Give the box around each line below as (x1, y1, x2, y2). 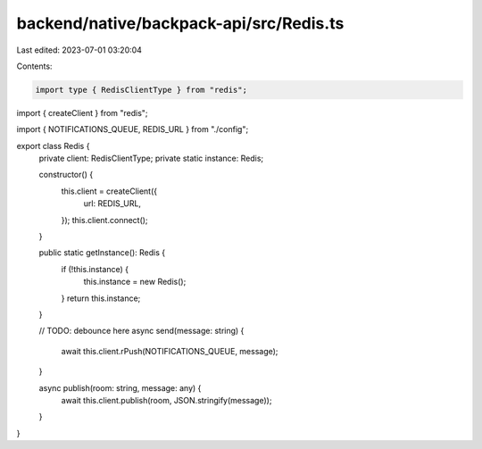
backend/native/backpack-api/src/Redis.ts (16, 13, 345, 33)
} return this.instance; (61, 293, 141, 303)
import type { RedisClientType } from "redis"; (35, 85, 247, 95)
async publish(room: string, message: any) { (38, 382, 202, 393)
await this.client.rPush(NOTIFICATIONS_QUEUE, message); (61, 345, 278, 356)
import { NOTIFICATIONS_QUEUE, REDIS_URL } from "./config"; (16, 124, 249, 135)
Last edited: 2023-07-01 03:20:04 (16, 45, 143, 55)
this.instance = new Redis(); (83, 277, 187, 287)
